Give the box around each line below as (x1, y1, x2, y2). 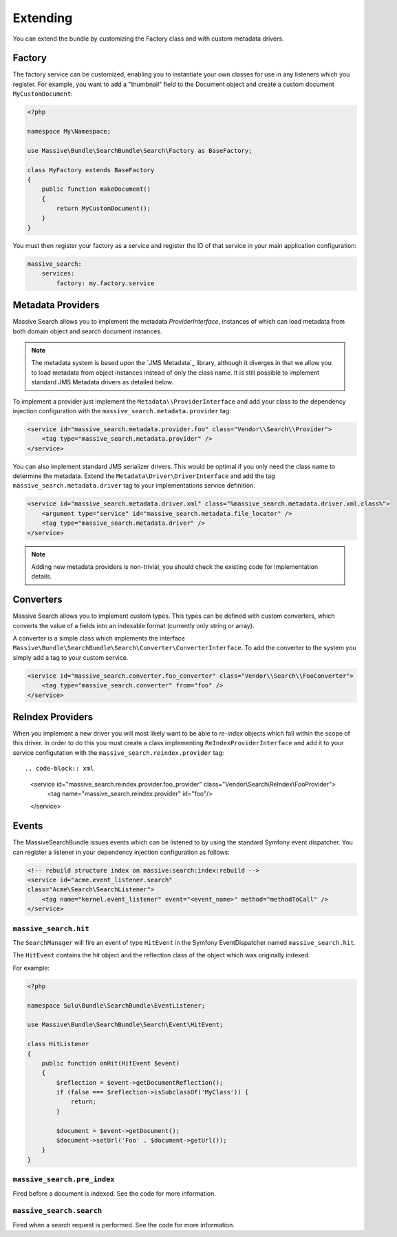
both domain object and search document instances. (12, 327, 162, 335)
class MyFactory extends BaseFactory (27, 166, 155, 174)
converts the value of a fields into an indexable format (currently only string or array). (12, 621, 255, 630)
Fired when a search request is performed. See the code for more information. (12, 1220, 235, 1229)
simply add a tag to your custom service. (12, 653, 129, 661)
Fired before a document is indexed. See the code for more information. (12, 1189, 217, 1198)
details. (31, 572, 52, 581)
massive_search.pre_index (12, 1175, 115, 1184)
